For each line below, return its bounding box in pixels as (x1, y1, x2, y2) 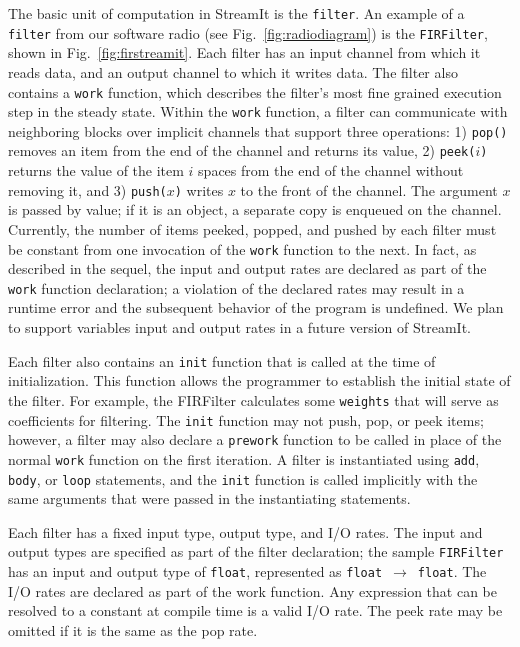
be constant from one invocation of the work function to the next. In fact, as (8, 238, 477, 259)
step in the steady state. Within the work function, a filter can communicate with (8, 101, 508, 122)
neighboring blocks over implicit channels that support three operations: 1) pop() (8, 120, 508, 141)
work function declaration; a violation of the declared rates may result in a (8, 277, 465, 298)
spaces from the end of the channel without (198, 160, 464, 181)
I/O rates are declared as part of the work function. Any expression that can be (8, 580, 497, 601)
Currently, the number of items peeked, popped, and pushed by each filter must (8, 218, 497, 239)
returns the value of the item (8, 160, 184, 181)
